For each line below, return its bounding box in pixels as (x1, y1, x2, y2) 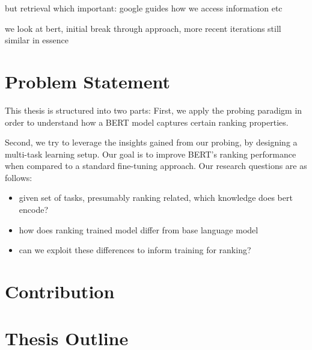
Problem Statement (5, 69, 170, 93)
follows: (5, 171, 32, 183)
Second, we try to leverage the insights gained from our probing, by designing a (5, 136, 298, 149)
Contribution (5, 279, 115, 304)
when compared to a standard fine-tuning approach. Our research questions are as (5, 159, 307, 172)
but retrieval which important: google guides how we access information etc (5, 2, 283, 14)
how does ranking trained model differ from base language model (19, 223, 258, 236)
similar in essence (5, 34, 69, 46)
